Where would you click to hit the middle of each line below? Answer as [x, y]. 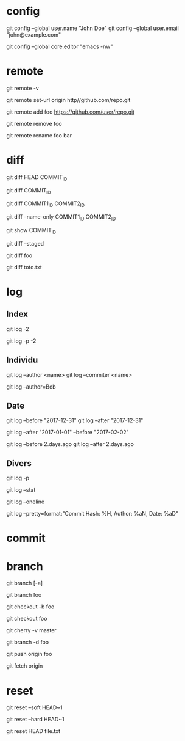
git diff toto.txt [24, 267]
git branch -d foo [28, 642]
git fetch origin [25, 666]
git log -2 [18, 329]
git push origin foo [29, 654]
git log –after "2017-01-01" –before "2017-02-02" [68, 433]
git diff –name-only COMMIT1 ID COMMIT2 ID [61, 217]
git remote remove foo [34, 123]
